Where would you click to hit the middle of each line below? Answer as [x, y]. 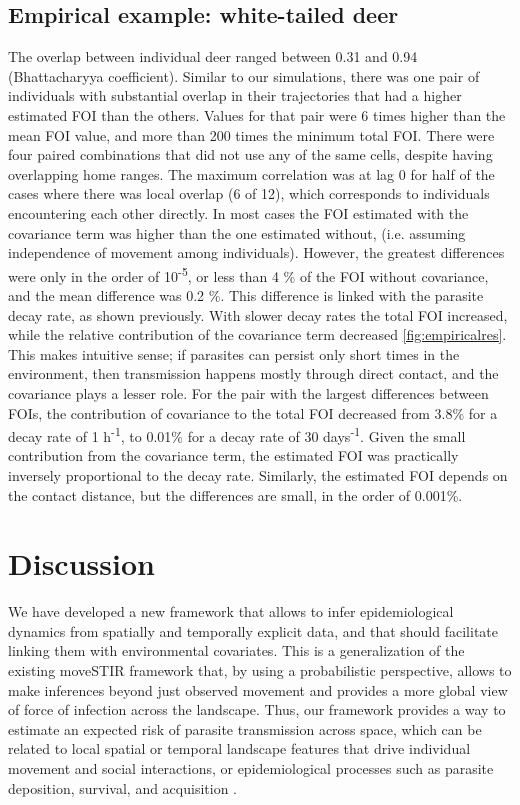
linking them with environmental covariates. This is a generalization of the [236, 650]
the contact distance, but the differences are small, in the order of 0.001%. [235, 494]
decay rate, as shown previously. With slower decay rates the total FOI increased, [258, 314]
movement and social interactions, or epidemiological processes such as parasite [251, 768]
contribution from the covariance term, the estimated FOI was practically [233, 455]
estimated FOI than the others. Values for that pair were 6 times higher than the [257, 114]
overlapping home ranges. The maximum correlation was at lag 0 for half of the [251, 173]
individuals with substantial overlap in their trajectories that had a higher [235, 95]
